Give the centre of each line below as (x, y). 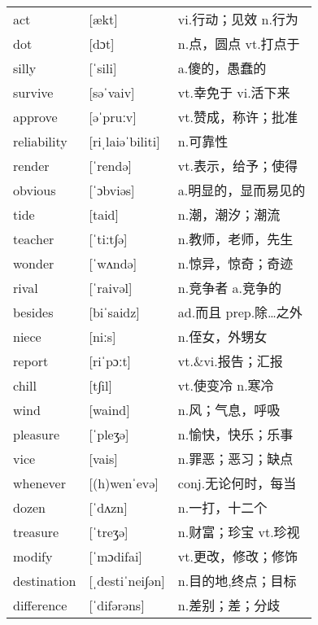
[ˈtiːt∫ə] (108, 238)
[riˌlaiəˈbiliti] (124, 141)
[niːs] (102, 336)
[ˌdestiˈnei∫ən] (127, 580)
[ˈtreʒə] (109, 531)
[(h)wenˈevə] (124, 483)
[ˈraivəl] (111, 287)
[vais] (103, 458)
